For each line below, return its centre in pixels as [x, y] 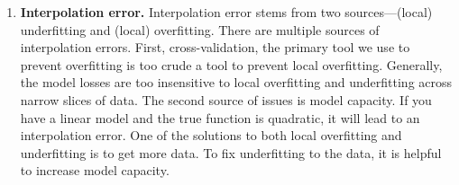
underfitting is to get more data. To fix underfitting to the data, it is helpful [231, 152]
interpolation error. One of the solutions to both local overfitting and [211, 135]
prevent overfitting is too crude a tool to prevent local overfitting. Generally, [231, 64]
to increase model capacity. [95, 170]
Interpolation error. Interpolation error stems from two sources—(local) [226, 12]
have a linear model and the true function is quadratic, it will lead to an [220, 117]
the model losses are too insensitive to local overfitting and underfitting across [236, 82]
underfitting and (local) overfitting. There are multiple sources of [200, 29]
